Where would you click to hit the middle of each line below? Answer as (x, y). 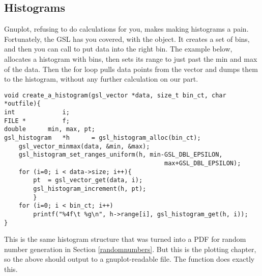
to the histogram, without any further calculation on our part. (101, 79)
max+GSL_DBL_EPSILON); (203, 164)
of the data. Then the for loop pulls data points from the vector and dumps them (131, 69)
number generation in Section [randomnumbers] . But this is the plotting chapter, (130, 249)
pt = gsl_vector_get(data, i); (88, 180)
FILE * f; (37, 121)
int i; (37, 112)
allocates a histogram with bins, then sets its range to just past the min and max (131, 58)
